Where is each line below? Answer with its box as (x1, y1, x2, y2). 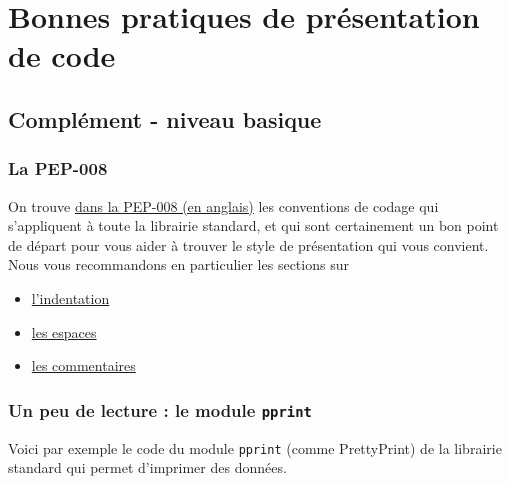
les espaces (31, 321, 97, 342)
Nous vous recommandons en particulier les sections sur (8, 254, 349, 275)
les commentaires (31, 355, 136, 376)
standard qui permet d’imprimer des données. (8, 457, 287, 478)
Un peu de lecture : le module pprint (8, 397, 312, 422)
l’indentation (31, 287, 110, 308)
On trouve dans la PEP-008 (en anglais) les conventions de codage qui (8, 195, 439, 216)
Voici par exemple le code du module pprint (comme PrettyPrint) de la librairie (8, 437, 502, 458)
